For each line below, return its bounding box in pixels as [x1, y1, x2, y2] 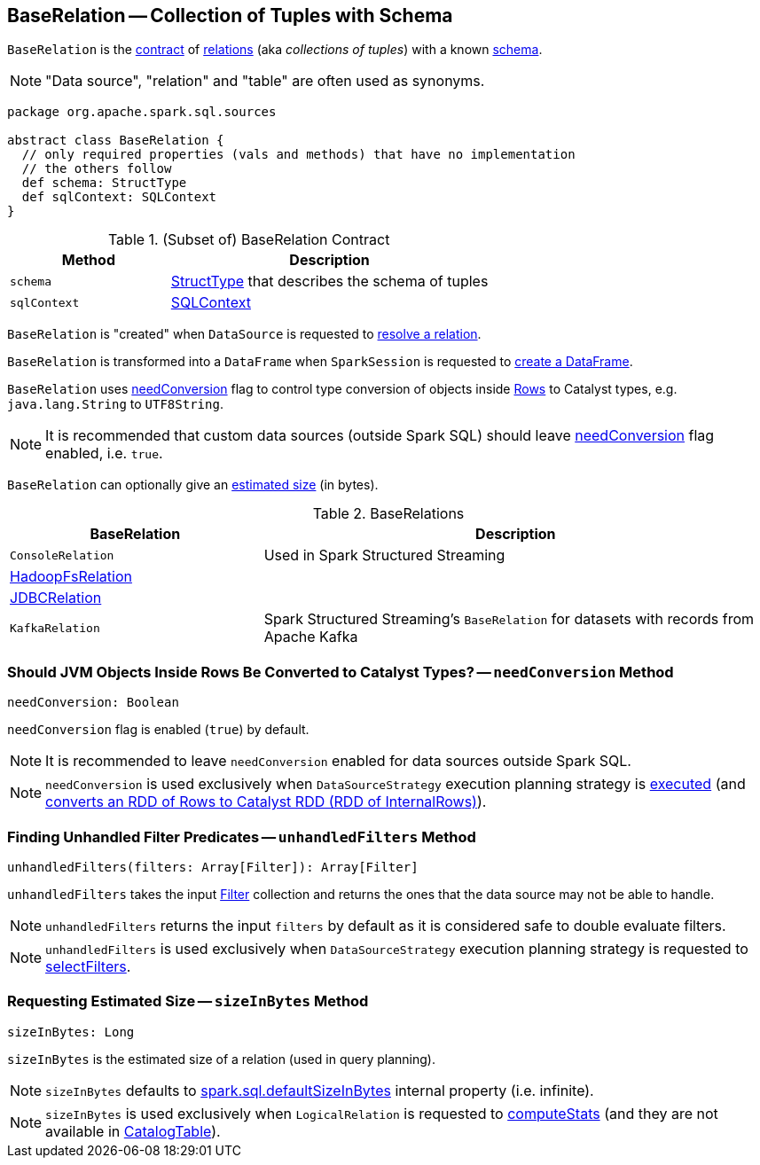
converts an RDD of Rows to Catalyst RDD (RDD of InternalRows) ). [45, 793, 487, 811]
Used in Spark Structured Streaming [263, 546, 505, 565]
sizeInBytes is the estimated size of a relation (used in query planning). [7, 1051, 435, 1067]
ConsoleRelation [10, 548, 114, 562]
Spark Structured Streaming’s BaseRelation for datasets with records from [263, 610, 755, 629]
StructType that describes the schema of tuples [170, 272, 489, 291]
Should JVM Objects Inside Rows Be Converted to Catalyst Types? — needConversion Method [7, 662, 674, 681]
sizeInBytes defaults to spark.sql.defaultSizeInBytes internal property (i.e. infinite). [45, 1081, 594, 1099]
